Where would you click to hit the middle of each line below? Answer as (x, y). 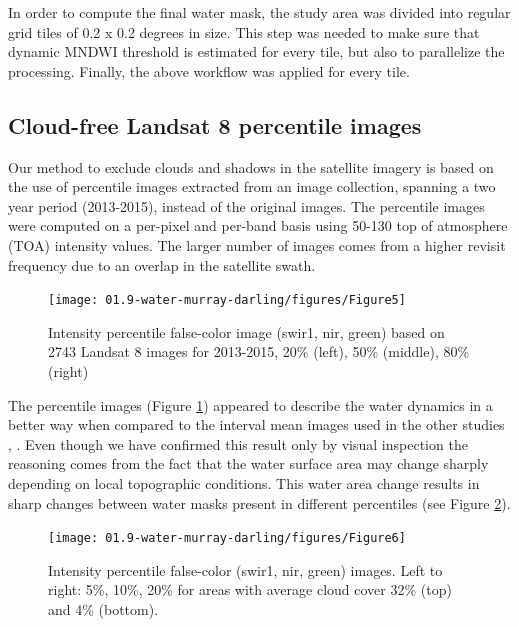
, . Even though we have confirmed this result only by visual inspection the (238, 443)
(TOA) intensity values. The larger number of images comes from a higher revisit (257, 244)
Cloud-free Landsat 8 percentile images (215, 124)
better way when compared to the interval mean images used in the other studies (256, 424)
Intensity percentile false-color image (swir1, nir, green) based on (246, 331)
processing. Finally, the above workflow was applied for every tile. (209, 70)
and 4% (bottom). (103, 608)
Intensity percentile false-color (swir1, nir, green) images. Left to (245, 569)
